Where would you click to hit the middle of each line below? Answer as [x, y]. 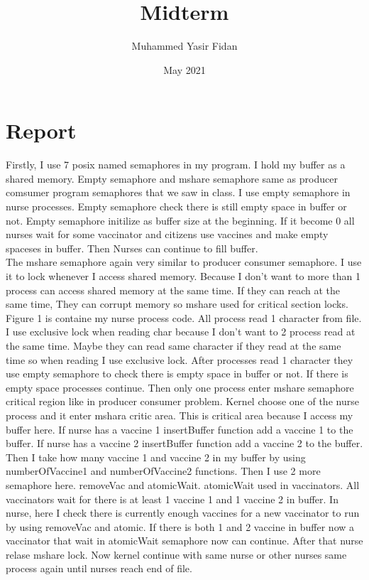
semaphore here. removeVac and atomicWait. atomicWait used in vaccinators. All [183, 484]
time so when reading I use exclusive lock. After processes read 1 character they [180, 359]
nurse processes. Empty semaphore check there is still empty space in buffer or [176, 206]
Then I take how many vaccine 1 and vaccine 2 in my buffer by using [156, 457]
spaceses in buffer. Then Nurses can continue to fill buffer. [132, 248]
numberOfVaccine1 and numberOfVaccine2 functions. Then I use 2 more [163, 471]
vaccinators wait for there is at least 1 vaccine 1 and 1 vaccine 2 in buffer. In [172, 499]
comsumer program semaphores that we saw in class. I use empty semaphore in [178, 192]
